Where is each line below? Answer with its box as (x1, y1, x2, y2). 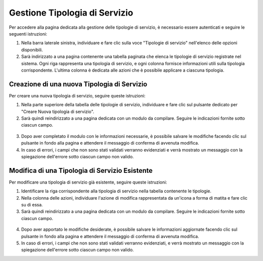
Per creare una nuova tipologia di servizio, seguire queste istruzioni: (9, 93, 146, 98)
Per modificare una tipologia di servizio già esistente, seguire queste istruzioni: (9, 179, 168, 185)
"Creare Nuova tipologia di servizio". (21, 109, 94, 114)
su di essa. (21, 202, 43, 207)
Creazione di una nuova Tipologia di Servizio (9, 80, 148, 88)
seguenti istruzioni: (9, 31, 47, 37)
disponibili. (21, 47, 43, 53)
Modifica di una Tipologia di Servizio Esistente (9, 166, 153, 175)
